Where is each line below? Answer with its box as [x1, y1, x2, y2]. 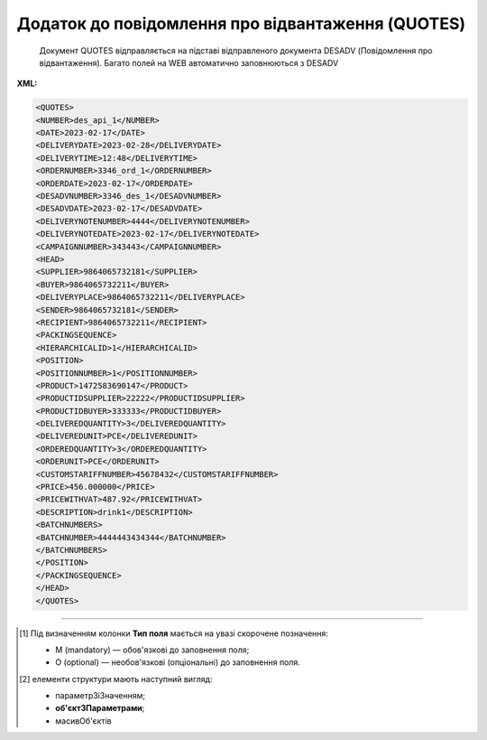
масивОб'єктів [55, 715, 112, 726]
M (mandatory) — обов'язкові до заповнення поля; [55, 644, 250, 655]
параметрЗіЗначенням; [55, 690, 146, 701]
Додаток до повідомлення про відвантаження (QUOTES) [16, 14, 466, 33]
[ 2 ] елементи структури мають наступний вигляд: [19, 673, 213, 684]
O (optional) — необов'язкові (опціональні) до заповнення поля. [55, 657, 301, 668]
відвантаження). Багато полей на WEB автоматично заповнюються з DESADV [39, 57, 339, 68]
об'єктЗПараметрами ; [55, 703, 145, 714]
